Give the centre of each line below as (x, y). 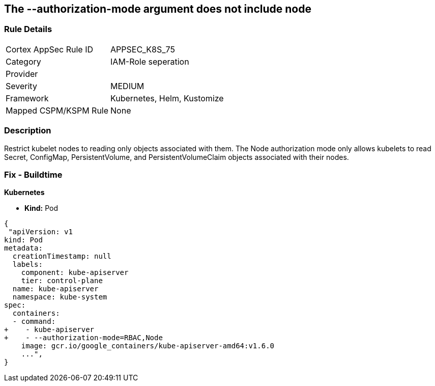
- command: (34, 322)
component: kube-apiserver (75, 273)
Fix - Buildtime (33, 174)
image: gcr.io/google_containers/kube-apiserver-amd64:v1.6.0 (148, 346)
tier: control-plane (62, 281)
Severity (21, 86)
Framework (27, 98)
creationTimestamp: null (62, 256)
